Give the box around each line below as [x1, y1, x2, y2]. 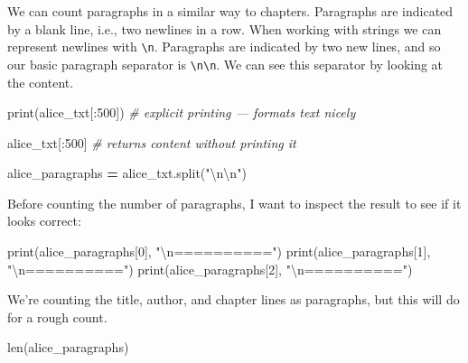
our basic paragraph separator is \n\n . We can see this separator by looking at [7, 54, 444, 73]
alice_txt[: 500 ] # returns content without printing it [7, 133, 296, 152]
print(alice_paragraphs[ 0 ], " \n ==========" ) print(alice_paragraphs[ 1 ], [7, 242, 431, 261]
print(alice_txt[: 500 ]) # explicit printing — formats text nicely [7, 103, 356, 122]
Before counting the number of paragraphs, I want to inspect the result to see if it [7, 193, 462, 212]
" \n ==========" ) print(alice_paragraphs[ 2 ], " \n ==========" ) [7, 259, 413, 278]
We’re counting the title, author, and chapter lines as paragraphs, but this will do [7, 290, 460, 309]
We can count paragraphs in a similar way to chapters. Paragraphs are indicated [7, 2, 454, 20]
